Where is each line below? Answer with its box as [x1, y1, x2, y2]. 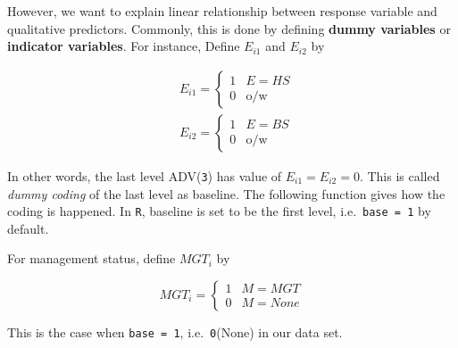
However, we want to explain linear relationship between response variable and [7, 2, 437, 20]
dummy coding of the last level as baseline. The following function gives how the [7, 184, 446, 203]
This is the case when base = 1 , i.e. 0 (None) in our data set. [7, 322, 343, 341]
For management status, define [7, 249, 176, 268]
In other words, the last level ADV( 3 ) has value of [7, 166, 282, 185]
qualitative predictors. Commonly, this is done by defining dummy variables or [7, 19, 451, 37]
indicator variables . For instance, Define [7, 37, 240, 55]
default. [7, 219, 49, 237]
